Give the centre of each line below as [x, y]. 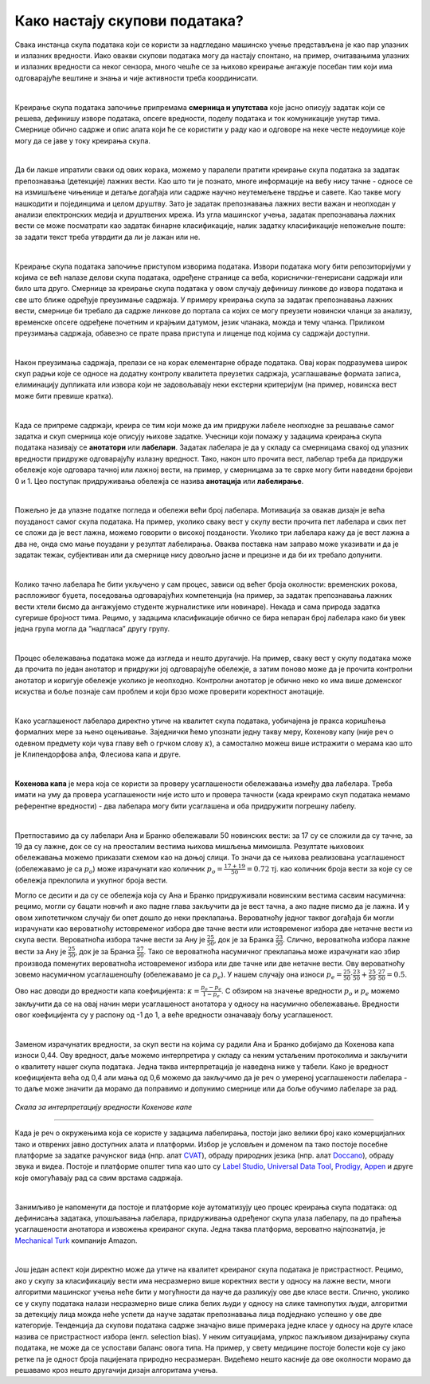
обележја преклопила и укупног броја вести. [91, 880]
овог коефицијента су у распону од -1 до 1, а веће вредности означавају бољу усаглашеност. [174, 1015]
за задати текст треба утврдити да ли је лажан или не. [107, 237]
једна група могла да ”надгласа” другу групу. [92, 629]
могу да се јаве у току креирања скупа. [83, 140]
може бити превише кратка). [64, 395]
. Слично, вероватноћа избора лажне [346, 940]
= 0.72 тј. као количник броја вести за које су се [330, 868]
